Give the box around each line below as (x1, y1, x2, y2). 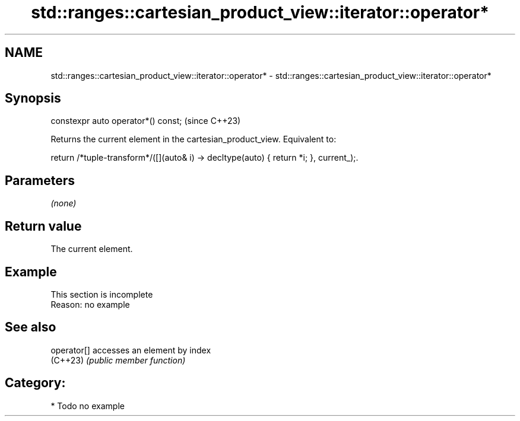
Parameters (5, 173, 75, 188)
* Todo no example (50, 400, 125, 411)
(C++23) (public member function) (50, 355, 186, 365)
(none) (50, 198, 77, 209)
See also (5, 320, 56, 335)
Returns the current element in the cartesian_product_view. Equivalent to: (50, 134, 337, 145)
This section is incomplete (50, 289, 153, 299)
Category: (5, 375, 66, 391)
